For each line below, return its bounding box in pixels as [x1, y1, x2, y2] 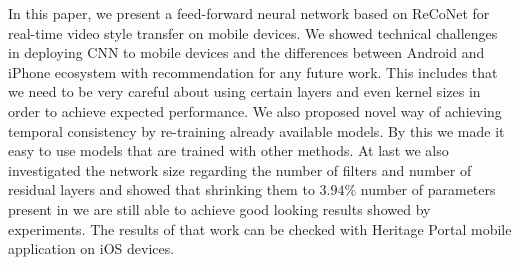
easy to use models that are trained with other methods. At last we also [8, 140, 449, 161]
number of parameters [360, 179, 496, 200]
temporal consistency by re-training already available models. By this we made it [8, 120, 505, 141]
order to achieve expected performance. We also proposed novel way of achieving [8, 100, 502, 121]
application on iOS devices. [8, 238, 175, 259]
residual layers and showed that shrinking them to [8, 179, 315, 200]
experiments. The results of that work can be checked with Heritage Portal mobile [8, 218, 512, 239]
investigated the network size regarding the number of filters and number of [8, 159, 472, 180]
